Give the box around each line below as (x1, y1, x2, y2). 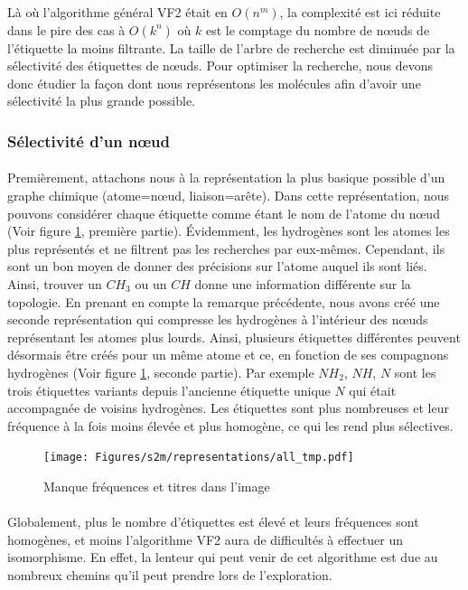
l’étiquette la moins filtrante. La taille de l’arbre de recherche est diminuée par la (7, 38, 455, 57)
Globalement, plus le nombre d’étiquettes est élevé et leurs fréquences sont (7, 512, 419, 531)
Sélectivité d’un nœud (7, 129, 170, 152)
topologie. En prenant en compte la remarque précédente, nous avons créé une (7, 292, 440, 311)
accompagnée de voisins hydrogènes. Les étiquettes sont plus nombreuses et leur (7, 398, 449, 417)
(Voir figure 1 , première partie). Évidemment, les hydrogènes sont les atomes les (7, 221, 450, 240)
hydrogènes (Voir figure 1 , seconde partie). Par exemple (7, 362, 314, 381)
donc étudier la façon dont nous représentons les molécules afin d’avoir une (7, 73, 421, 92)
